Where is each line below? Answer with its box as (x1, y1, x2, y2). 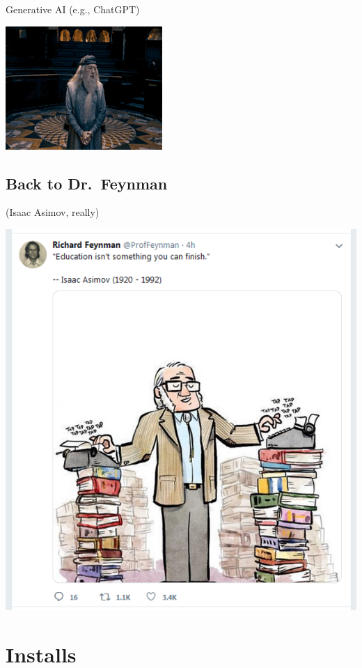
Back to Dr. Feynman (6, 172, 168, 194)
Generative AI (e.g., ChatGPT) (6, 2, 140, 16)
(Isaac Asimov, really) (6, 205, 100, 219)
